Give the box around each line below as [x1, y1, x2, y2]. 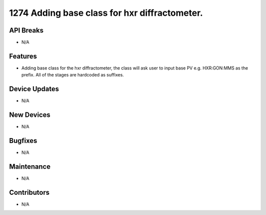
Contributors [9, 188, 50, 197]
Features [9, 52, 37, 60]
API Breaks [9, 26, 44, 35]
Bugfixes [9, 136, 37, 145]
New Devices [9, 111, 51, 119]
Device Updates [9, 85, 59, 93]
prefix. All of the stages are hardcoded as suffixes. [21, 72, 124, 78]
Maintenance [9, 162, 51, 171]
